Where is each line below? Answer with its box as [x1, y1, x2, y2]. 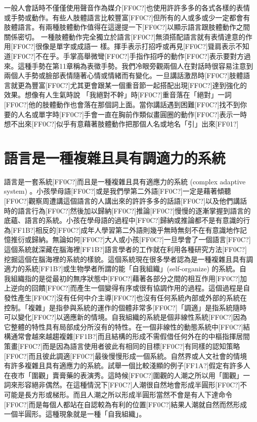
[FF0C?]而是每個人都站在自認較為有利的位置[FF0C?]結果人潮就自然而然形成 [4, 399, 247, 409]
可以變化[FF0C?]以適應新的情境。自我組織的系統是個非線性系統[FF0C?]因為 [4, 312, 247, 322]
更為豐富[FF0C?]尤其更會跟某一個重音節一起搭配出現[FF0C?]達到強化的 [17, 80, 247, 90]
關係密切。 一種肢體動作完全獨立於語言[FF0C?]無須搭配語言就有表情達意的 [4, 31, 246, 42]
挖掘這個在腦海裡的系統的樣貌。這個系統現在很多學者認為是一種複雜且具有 [4, 253, 246, 264]
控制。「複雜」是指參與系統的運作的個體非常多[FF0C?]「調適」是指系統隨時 [4, 302, 247, 312]
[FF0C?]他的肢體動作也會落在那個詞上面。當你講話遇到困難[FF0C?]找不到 [4, 99, 240, 109]
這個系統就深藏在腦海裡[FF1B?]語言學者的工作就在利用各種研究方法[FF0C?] [4, 244, 247, 254]
